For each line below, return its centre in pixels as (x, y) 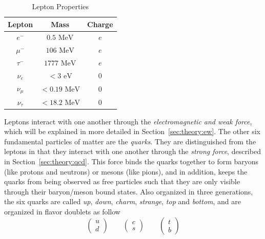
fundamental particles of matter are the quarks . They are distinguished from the (130, 141)
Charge (100, 24)
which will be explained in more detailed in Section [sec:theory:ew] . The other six (132, 131)
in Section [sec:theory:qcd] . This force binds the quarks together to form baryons (131, 161)
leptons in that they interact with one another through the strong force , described (132, 151)
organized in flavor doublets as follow (62, 211)
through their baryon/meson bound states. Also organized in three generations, (129, 191)
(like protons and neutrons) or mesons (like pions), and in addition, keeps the (126, 171)
